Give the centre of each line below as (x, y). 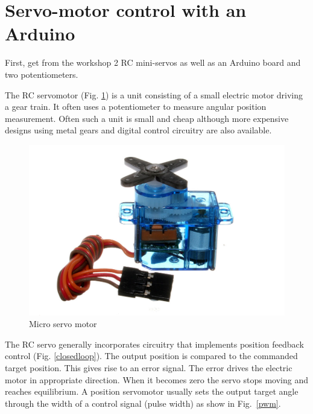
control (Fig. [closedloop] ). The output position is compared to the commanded (151, 356)
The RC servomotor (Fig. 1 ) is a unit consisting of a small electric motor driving (154, 94)
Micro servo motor (63, 324)
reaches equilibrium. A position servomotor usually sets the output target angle (152, 391)
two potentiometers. (42, 74)
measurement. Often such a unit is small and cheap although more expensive (147, 118)
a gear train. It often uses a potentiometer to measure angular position (136, 107)
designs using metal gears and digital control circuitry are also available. (138, 130)
